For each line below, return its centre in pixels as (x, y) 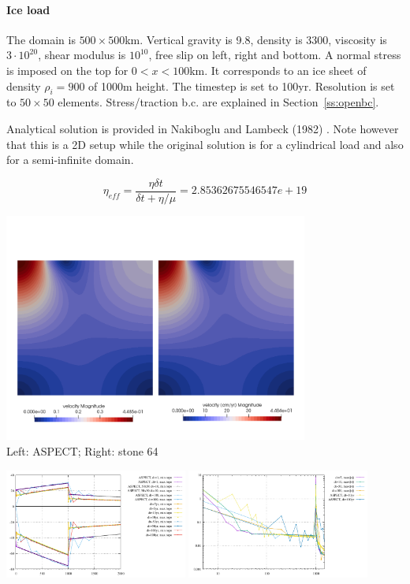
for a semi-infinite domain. (70, 160)
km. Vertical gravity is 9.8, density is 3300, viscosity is (256, 39)
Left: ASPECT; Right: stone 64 (82, 450)
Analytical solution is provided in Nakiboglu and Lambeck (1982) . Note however (203, 128)
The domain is (41, 39)
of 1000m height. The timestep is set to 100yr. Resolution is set (242, 86)
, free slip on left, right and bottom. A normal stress (275, 55)
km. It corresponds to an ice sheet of (278, 70)
